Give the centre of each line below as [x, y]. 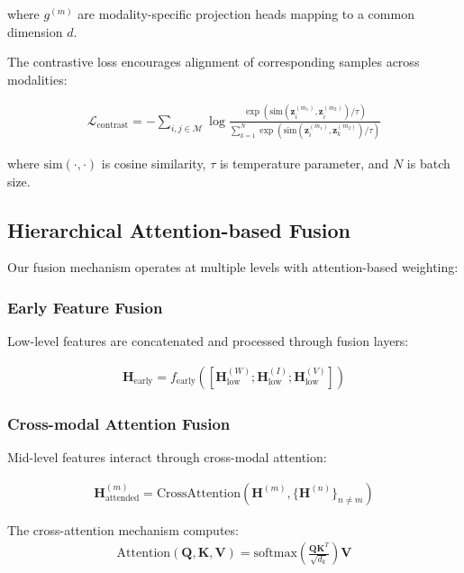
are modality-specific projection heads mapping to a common [246, 14]
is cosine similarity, [154, 164]
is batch [428, 164]
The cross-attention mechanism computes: [123, 529]
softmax [275, 554]
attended [122, 499]
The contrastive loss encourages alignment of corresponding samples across [214, 62]
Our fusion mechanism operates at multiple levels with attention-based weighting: [233, 267]
